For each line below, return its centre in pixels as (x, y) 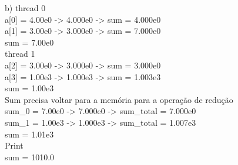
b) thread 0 (25, 8)
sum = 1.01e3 (29, 134)
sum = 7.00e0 (29, 42)
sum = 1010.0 (30, 157)
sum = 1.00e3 (29, 88)
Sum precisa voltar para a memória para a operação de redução (119, 99)
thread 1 (20, 54)
